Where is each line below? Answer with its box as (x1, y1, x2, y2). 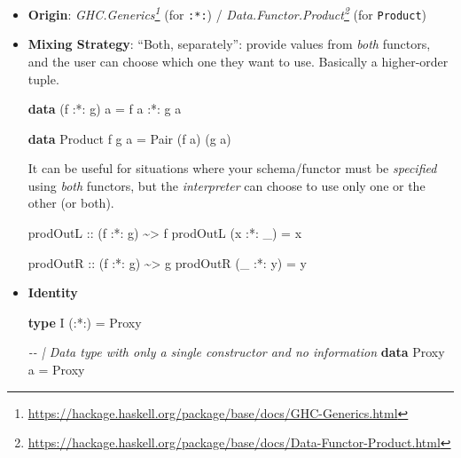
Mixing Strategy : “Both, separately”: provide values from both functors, (27, 35, 431, 53)
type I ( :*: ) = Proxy (27, 312, 142, 331)
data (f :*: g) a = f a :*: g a (27, 99, 182, 118)
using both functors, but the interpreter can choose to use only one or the (27, 176, 426, 194)
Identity (27, 283, 78, 302)
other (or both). (27, 193, 114, 212)
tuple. (27, 69, 59, 88)
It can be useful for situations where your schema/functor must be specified (27, 159, 437, 178)
